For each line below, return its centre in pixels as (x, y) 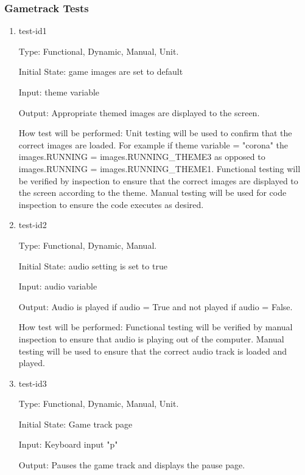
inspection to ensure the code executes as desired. (111, 204)
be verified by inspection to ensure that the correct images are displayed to (158, 180)
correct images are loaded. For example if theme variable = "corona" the (153, 144)
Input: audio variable (58, 286)
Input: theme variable (59, 92)
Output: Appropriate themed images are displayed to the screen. (139, 112)
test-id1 (33, 31)
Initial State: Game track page (75, 424)
